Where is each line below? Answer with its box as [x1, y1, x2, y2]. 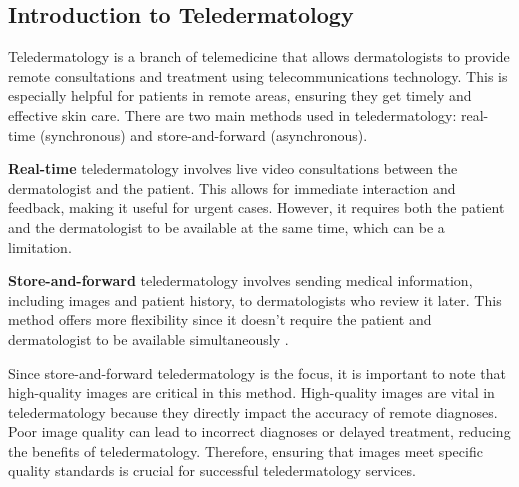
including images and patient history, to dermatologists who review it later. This [8, 289, 502, 310]
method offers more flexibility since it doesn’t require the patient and [8, 309, 432, 330]
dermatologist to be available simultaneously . [8, 328, 289, 349]
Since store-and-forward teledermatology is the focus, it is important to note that [8, 362, 506, 383]
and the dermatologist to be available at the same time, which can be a [8, 216, 445, 237]
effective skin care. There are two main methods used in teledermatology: [8, 104, 457, 125]
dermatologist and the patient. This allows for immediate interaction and [8, 177, 456, 198]
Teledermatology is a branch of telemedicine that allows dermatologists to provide [8, 46, 510, 67]
